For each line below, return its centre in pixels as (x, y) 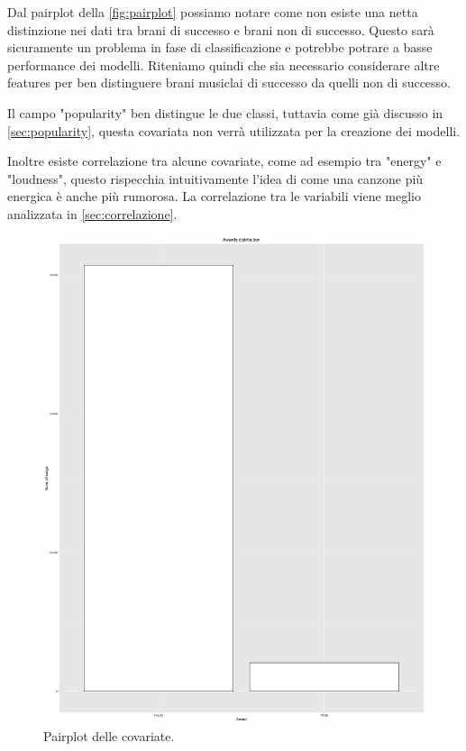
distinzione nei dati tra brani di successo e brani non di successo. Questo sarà (221, 29)
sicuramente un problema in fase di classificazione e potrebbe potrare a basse (220, 47)
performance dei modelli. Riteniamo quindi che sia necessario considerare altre (224, 64)
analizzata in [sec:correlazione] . (92, 213)
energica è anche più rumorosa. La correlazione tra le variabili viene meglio (215, 196)
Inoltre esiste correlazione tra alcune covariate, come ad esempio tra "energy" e (224, 161)
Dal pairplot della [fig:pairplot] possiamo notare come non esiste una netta (213, 12)
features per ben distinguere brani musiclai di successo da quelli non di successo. (229, 82)
